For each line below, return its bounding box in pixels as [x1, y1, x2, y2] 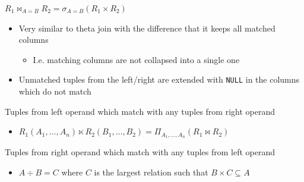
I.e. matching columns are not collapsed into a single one [33, 53, 240, 65]
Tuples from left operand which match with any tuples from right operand [5, 105, 275, 117]
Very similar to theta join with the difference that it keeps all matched [18, 21, 275, 34]
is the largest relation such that [94, 165, 208, 178]
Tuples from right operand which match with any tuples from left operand [5, 146, 275, 158]
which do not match [18, 85, 91, 98]
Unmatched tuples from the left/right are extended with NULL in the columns [18, 73, 300, 86]
